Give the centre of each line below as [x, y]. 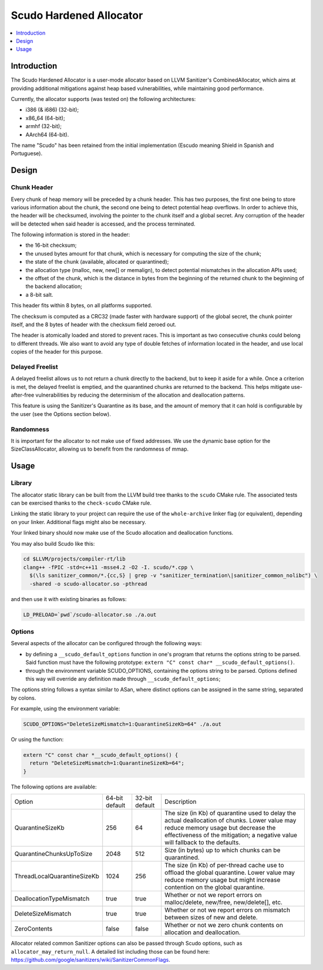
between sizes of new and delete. [211, 918]
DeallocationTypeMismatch [52, 899]
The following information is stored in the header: [70, 234]
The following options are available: [54, 787]
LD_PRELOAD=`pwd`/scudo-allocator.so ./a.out [90, 615]
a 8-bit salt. [39, 294]
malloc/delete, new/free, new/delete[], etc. [224, 902]
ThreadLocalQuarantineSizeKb [57, 877]
